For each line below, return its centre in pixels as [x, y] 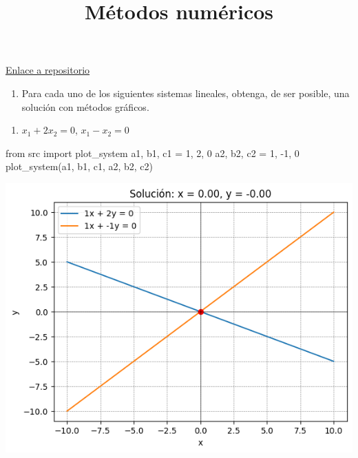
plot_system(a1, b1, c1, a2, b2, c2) [80, 166]
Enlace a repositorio [48, 70]
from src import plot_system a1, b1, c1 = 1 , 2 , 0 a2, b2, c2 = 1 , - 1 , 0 [152, 153]
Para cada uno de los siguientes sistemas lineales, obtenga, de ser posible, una [186, 93]
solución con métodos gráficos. [85, 106]
